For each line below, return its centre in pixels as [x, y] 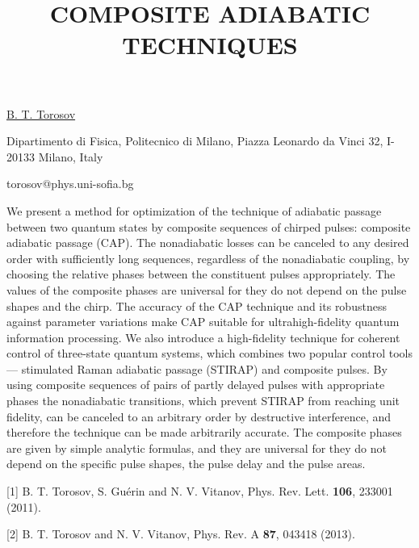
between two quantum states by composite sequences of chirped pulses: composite [209, 226]
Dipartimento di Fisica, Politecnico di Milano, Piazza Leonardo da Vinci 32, [195, 141]
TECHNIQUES [210, 45]
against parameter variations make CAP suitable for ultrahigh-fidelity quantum [203, 322]
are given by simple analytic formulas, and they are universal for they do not [197, 448]
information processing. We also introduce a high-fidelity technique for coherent [203, 337]
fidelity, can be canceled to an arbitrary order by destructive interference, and [199, 416]
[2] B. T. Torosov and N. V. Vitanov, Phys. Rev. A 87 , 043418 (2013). [181, 534]
